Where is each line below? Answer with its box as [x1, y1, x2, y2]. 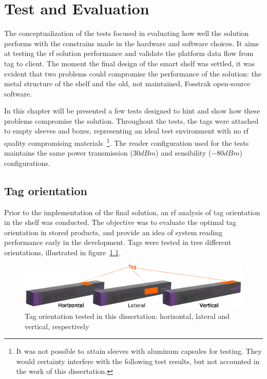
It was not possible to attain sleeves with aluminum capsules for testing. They [16, 346, 262, 356]
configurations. [4, 157, 50, 168]
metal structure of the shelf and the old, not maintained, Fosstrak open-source [4, 78, 251, 89]
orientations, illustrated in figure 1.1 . [4, 247, 121, 258]
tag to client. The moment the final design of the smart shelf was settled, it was [4, 58, 255, 68]
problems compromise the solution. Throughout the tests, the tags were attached [4, 115, 259, 126]
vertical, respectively [25, 320, 89, 331]
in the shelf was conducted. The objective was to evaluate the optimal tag [4, 217, 237, 228]
